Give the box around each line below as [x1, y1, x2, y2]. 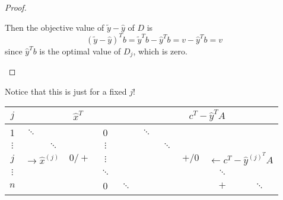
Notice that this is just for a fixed [5, 85, 127, 97]
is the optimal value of [39, 44, 121, 57]
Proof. [5, 1, 27, 13]
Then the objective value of [5, 21, 104, 33]
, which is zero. [133, 44, 187, 57]
